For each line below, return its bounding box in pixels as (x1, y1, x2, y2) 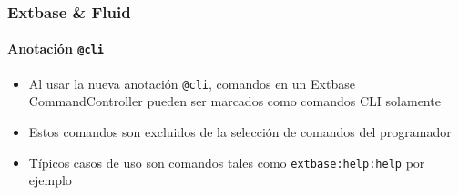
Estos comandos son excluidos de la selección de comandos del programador (28, 122, 452, 141)
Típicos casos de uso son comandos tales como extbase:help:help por (28, 152, 425, 171)
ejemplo (28, 171, 72, 190)
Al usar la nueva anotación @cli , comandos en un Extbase (28, 73, 355, 93)
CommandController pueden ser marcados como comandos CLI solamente (28, 92, 441, 111)
